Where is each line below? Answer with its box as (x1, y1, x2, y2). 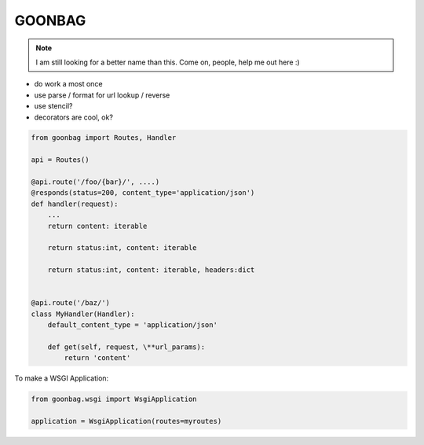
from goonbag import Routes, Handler (31, 134, 177, 142)
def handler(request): (31, 199, 119, 208)
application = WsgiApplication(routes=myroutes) (31, 417, 222, 426)
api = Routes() (31, 156, 90, 164)
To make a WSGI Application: (14, 373, 109, 383)
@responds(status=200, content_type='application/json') (31, 189, 255, 197)
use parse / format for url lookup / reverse (34, 90, 170, 100)
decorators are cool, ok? (34, 112, 114, 122)
